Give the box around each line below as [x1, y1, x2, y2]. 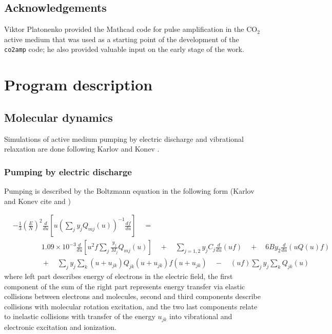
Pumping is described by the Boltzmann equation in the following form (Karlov [4, 185, 255, 196]
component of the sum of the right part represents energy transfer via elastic [4, 281, 245, 291]
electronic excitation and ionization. [4, 321, 117, 332]
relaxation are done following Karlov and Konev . [4, 143, 160, 154]
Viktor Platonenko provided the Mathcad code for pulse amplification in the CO [4, 24, 258, 34]
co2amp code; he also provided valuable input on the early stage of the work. [4, 44, 244, 54]
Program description [4, 74, 153, 95]
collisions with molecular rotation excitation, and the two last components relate [4, 301, 258, 311]
